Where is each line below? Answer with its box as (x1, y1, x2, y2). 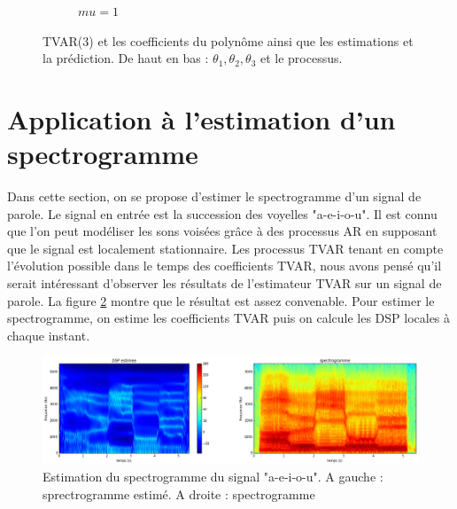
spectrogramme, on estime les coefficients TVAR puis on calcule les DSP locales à (7, 309, 451, 327)
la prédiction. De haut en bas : (43, 49, 209, 67)
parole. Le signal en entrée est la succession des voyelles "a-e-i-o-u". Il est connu (7, 204, 438, 223)
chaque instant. (7, 325, 90, 344)
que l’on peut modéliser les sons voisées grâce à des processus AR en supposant (7, 222, 438, 240)
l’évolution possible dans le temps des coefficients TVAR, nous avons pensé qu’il (7, 256, 442, 275)
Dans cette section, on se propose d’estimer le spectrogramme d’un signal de (7, 187, 422, 206)
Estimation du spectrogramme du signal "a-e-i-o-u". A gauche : (43, 467, 383, 486)
